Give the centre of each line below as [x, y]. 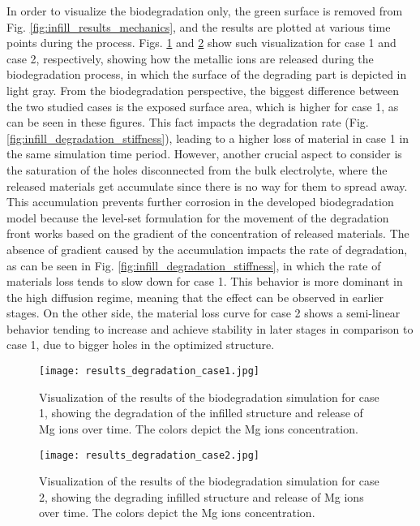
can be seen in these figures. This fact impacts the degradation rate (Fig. [188, 122]
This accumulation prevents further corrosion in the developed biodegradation [200, 202]
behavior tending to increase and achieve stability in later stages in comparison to [210, 328]
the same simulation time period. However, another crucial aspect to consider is [204, 154]
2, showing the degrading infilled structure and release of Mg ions [201, 496]
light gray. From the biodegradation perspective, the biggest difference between [203, 90]
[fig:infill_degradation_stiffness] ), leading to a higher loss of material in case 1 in [208, 138]
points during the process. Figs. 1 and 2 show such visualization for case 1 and [201, 43]
